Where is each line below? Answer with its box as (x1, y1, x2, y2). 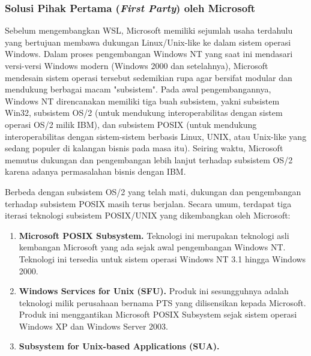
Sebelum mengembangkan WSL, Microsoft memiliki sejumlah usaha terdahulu (5, 24, 293, 37)
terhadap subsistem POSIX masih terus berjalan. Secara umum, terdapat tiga (5, 197, 292, 210)
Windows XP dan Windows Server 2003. (19, 319, 168, 332)
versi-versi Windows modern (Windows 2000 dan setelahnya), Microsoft (5, 59, 268, 71)
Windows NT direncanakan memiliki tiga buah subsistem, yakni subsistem (5, 94, 280, 107)
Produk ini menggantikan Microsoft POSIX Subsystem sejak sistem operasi (19, 308, 297, 321)
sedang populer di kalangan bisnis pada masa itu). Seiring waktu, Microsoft (5, 142, 283, 154)
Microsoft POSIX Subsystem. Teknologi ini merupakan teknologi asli (19, 229, 289, 241)
